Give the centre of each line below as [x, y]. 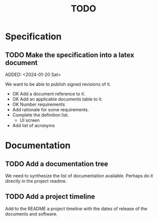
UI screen [30, 120]
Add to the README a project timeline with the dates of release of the [76, 209]
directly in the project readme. [36, 181]
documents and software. [32, 214]
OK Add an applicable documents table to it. [57, 99]
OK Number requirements [39, 104]
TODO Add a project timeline [50, 197]
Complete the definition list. [40, 115]
